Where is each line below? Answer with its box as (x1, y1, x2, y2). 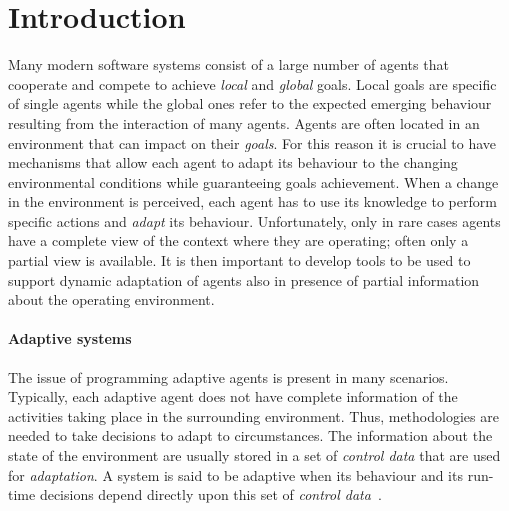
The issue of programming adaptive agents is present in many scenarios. (8, 366, 449, 387)
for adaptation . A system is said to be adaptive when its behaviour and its (8, 464, 463, 485)
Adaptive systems (8, 328, 132, 349)
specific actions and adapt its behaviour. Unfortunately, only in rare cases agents (8, 210, 501, 231)
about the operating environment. (8, 289, 215, 310)
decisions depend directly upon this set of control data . (39, 484, 382, 505)
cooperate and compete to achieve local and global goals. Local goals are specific (8, 73, 497, 94)
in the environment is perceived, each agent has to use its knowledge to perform (8, 191, 497, 212)
